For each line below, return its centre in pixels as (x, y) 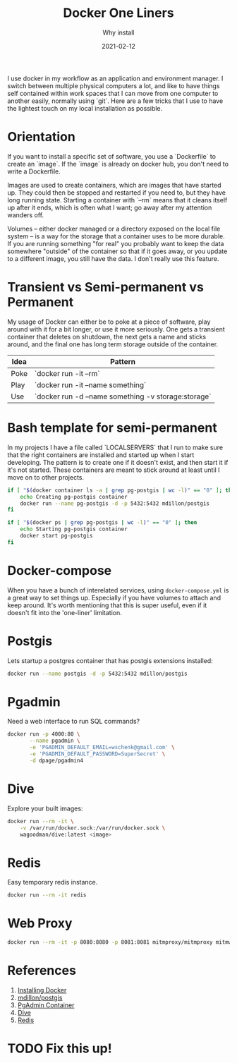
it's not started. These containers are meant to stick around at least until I (114, 470)
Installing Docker (42, 990)
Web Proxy (40, 924)
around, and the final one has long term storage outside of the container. (113, 344)
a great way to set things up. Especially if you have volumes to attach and (114, 597)
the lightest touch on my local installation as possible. (85, 108)
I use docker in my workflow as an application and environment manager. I (115, 78)
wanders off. (26, 215)
